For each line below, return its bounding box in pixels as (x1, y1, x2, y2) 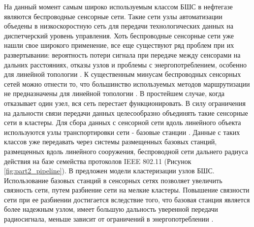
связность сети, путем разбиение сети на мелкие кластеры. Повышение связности (4, 185, 250, 195)
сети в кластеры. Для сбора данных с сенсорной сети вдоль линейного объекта (4, 117, 241, 128)
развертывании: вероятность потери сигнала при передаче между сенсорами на (4, 49, 241, 60)
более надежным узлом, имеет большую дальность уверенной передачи (4, 204, 218, 214)
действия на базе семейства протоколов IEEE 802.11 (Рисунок (4, 156, 191, 166)
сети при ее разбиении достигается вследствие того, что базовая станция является (4, 194, 250, 204)
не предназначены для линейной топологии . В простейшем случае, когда (4, 88, 225, 98)
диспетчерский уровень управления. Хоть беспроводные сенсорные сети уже (4, 30, 234, 40)
